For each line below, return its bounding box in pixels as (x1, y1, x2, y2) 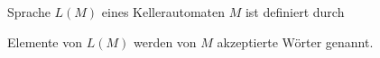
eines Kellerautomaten (101, 3, 226, 21)
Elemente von (7, 32, 83, 51)
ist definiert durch (245, 3, 345, 21)
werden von (133, 32, 197, 51)
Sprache (7, 3, 51, 21)
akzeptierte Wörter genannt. (217, 32, 374, 51)
